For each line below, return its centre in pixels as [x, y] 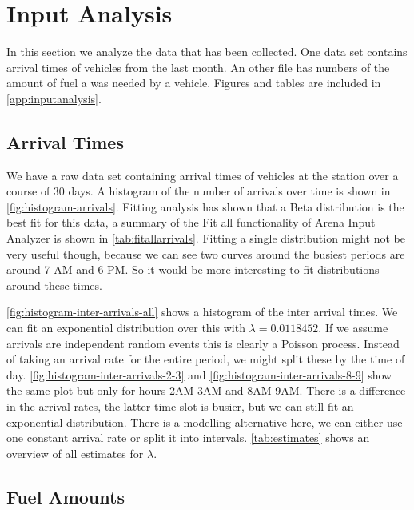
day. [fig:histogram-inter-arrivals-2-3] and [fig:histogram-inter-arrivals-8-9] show [199, 374]
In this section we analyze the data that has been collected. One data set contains [207, 52]
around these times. [54, 285]
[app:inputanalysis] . [54, 98]
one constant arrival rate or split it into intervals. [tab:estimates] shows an [188, 438]
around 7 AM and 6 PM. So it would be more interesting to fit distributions [193, 269]
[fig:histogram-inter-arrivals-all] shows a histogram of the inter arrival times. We [202, 312]
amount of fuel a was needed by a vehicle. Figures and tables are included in [194, 83]
